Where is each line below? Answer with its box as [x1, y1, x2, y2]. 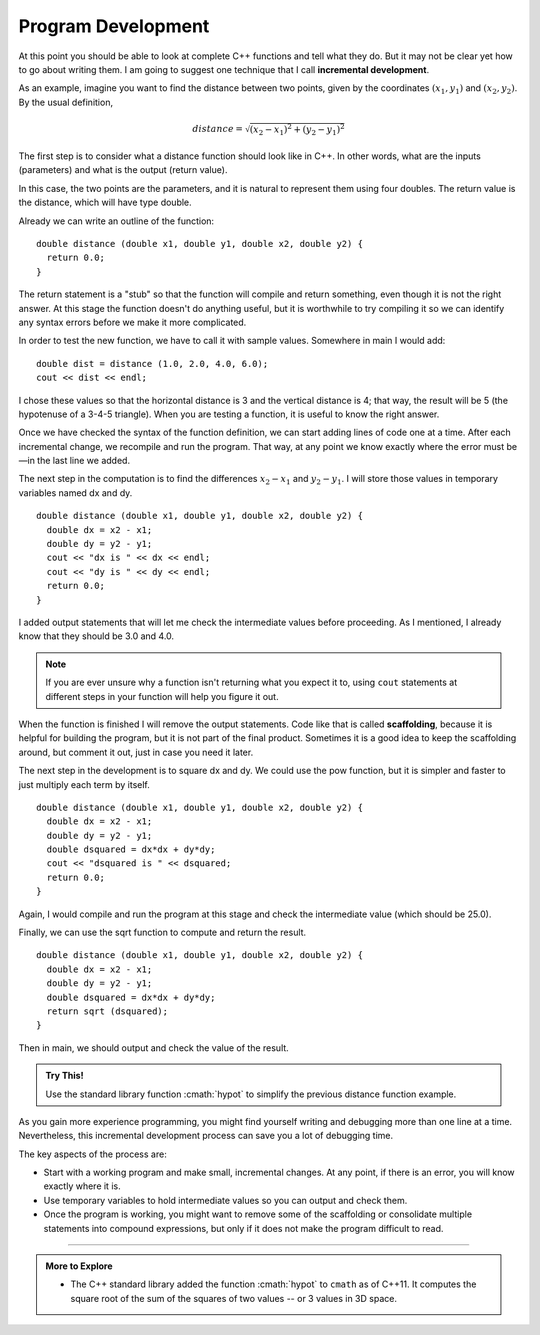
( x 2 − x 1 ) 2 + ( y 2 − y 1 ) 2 [249, 122, 345, 137]
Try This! [45, 1070, 84, 1082]
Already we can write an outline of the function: [18, 215, 215, 227]
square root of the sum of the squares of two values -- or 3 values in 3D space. [70, 1292, 397, 1304]
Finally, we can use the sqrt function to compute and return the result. [18, 926, 307, 939]
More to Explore [45, 1260, 114, 1272]
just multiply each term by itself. [18, 778, 150, 790]
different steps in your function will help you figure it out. [45, 690, 279, 702]
